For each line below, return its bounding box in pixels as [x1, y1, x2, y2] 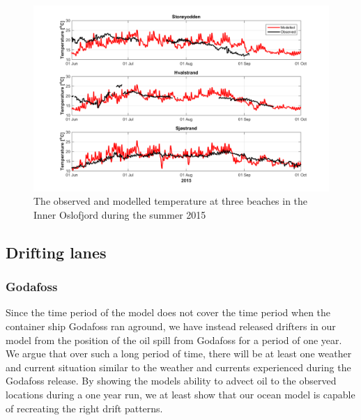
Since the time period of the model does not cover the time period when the [6, 305, 331, 320]
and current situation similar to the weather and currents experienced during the [6, 359, 351, 374]
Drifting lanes [6, 241, 107, 263]
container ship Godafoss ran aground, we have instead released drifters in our [6, 319, 336, 334]
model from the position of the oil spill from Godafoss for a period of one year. [6, 332, 342, 347]
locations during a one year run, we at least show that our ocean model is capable [6, 387, 355, 401]
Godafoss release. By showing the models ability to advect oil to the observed [6, 373, 337, 388]
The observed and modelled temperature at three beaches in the [33, 194, 308, 208]
